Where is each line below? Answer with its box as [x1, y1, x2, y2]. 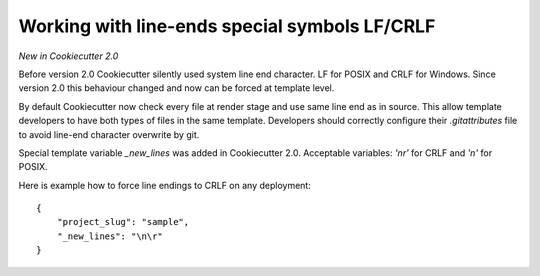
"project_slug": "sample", [56, 216, 190, 228]
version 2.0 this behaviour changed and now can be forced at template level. [18, 82, 335, 94]
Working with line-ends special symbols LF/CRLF [18, 15, 436, 37]
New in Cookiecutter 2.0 [18, 50, 119, 62]
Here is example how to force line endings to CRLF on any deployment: [18, 179, 312, 191]
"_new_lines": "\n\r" [56, 230, 164, 242]
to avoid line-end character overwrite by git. [18, 128, 200, 140]
